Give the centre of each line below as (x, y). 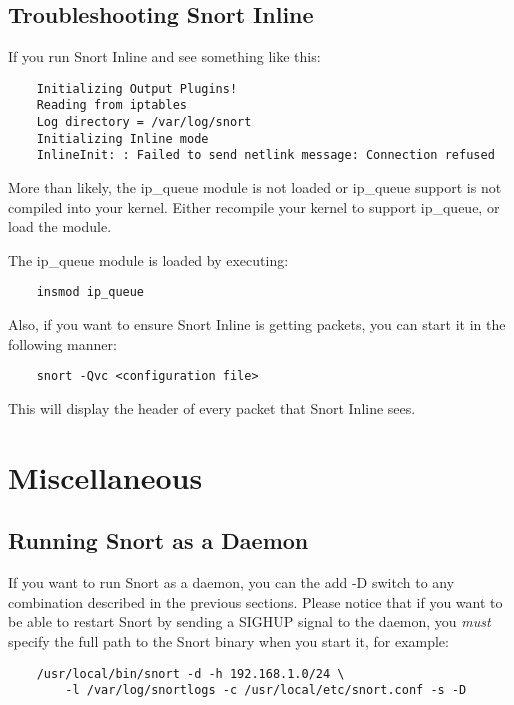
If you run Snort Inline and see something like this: (164, 56)
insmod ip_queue (90, 292)
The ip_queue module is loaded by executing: (148, 259)
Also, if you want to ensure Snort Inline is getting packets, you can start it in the (257, 324)
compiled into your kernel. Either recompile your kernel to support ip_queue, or (254, 206)
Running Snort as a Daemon (158, 540)
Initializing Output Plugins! (137, 88)
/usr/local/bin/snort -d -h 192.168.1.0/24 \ (190, 673)
